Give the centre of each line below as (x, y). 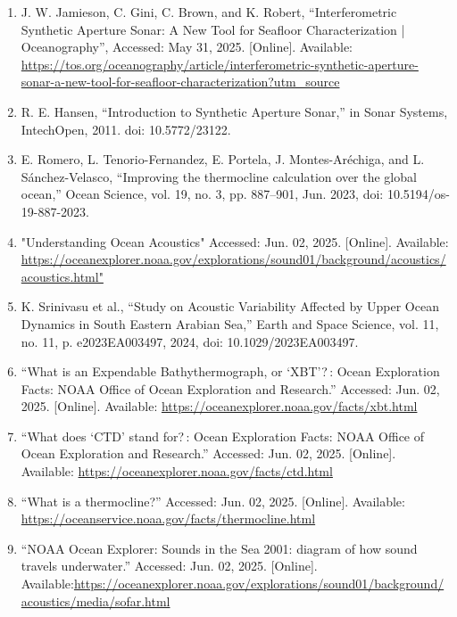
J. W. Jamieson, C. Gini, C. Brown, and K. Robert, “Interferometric (209, 12)
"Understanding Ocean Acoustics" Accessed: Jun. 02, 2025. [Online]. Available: (235, 241)
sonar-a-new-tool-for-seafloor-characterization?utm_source (180, 82)
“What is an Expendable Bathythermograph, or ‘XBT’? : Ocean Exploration (230, 371)
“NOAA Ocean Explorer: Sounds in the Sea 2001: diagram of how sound (219, 548)
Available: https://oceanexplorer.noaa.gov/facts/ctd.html (177, 471)
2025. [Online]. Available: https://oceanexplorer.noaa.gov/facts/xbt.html (219, 406)
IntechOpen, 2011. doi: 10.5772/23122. (126, 129)
